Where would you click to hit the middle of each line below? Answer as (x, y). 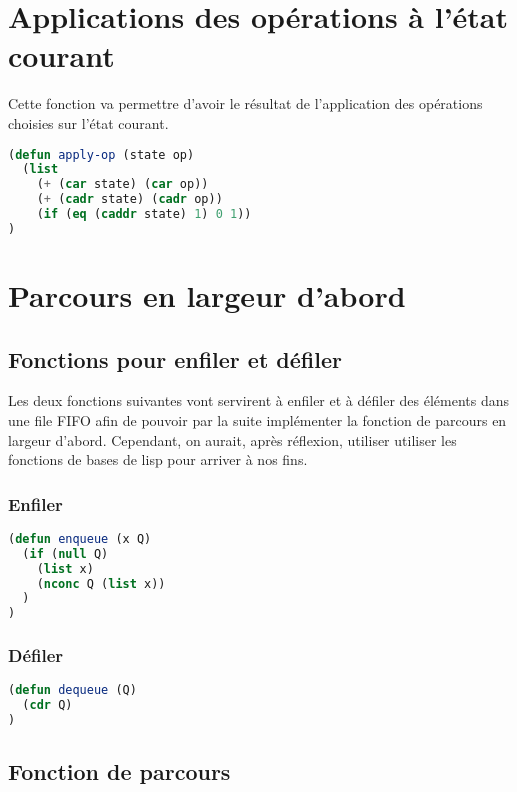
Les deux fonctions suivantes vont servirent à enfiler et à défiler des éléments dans (259, 400)
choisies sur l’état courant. (88, 122)
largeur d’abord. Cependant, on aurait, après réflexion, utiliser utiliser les (232, 439)
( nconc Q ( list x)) (101, 583)
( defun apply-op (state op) (101, 154)
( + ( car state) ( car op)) (122, 184)
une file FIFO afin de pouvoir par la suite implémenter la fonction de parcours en (257, 419)
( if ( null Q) (65, 553)
